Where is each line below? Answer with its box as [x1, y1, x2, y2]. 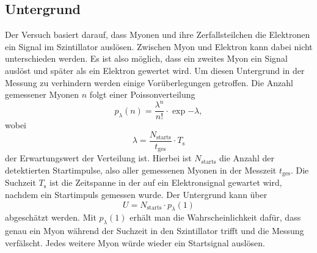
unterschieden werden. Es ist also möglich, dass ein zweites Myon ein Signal [5, 52, 288, 65]
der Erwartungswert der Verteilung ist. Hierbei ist [5, 152, 192, 164]
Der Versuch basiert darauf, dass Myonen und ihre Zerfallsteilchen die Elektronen [5, 28, 310, 41]
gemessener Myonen [5, 88, 79, 101]
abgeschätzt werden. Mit [5, 211, 97, 224]
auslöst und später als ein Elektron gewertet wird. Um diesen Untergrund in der [5, 64, 305, 76]
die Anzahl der [219, 152, 274, 164]
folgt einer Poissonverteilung [89, 88, 195, 101]
